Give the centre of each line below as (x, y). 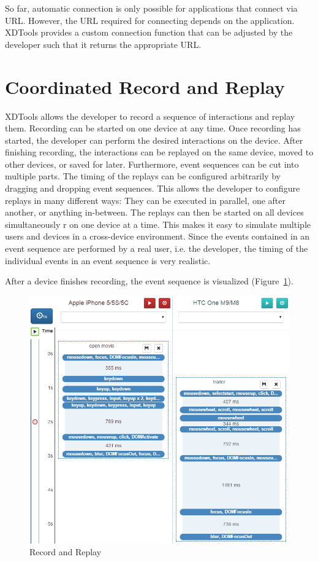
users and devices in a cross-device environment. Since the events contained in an (157, 236)
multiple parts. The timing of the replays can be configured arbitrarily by (143, 176)
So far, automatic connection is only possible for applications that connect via (151, 8)
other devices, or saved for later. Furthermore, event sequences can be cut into (152, 164)
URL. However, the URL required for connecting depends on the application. (150, 20)
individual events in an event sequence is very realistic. (108, 260)
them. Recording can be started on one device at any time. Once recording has (153, 128)
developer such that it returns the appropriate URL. (103, 44)
